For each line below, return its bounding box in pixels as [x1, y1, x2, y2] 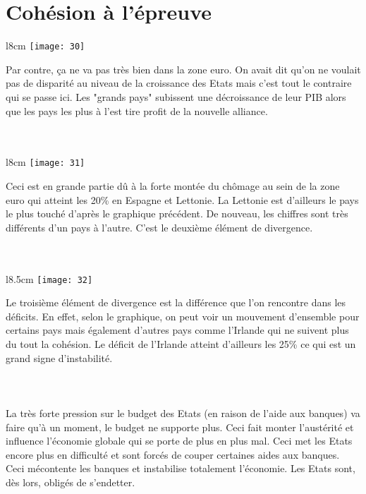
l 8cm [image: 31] [6, 155, 85, 169]
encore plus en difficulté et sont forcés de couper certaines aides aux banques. [6, 447, 340, 462]
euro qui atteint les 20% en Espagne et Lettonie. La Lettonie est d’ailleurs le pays [6, 192, 359, 207]
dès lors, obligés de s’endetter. [6, 474, 135, 489]
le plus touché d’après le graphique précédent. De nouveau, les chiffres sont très [6, 206, 348, 221]
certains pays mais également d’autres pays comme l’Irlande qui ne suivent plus [6, 323, 349, 337]
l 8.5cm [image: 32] [6, 271, 93, 286]
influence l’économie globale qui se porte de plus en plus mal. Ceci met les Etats [6, 433, 353, 448]
